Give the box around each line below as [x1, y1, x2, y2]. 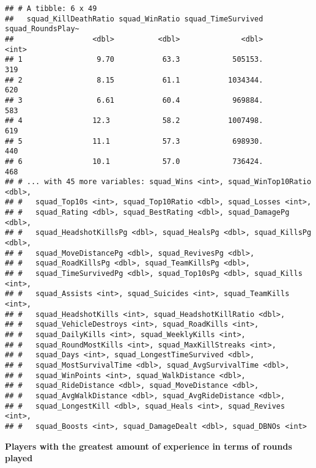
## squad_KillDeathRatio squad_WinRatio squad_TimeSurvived [5, 14, 263, 23]
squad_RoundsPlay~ [5, 24, 79, 34]
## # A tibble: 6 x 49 [5, 4, 97, 13]
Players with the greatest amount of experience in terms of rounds [5, 439, 292, 452]
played [5, 451, 33, 464]
